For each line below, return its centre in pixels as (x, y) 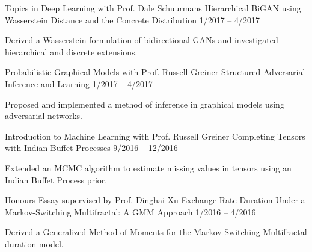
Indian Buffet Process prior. (56, 180)
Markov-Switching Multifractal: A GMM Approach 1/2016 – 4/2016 (130, 211)
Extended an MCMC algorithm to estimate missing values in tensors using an (148, 167)
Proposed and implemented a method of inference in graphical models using (145, 104)
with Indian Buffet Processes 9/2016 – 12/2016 (91, 148)
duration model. (34, 243)
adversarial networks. (44, 116)
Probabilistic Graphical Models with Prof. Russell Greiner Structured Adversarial (155, 72)
